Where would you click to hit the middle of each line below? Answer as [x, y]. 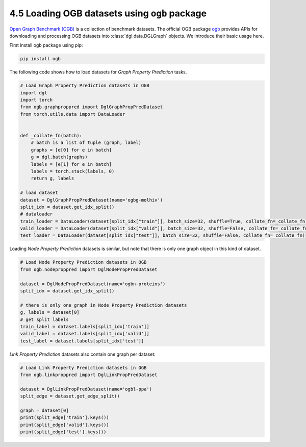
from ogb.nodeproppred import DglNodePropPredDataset [89, 269]
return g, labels [53, 178]
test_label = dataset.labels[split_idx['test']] [82, 341]
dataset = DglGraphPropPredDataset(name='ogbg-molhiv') [92, 200]
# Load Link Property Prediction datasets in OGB [83, 368]
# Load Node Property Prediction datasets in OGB [83, 262]
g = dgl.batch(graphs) [59, 157]
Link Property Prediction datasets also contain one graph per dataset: [82, 354]
